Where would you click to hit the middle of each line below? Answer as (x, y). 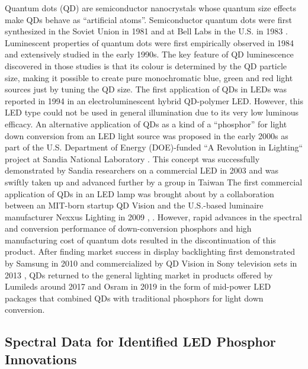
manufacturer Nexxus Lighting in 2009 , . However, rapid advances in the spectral (153, 216)
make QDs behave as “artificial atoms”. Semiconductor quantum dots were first (148, 19)
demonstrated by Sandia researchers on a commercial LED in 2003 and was (142, 170)
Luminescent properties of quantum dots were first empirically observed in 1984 (150, 42)
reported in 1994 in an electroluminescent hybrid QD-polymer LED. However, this (154, 100)
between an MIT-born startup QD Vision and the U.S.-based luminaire (134, 205)
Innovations (41, 359)
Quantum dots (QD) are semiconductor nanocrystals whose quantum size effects (150, 8)
